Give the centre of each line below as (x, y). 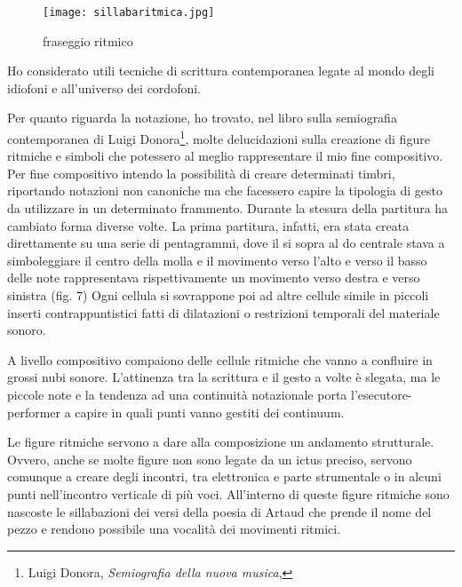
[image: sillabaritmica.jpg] (129, 12)
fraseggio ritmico (88, 40)
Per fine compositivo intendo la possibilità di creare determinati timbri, (201, 173)
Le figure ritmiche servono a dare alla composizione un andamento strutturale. (221, 442)
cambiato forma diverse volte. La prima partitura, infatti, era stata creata (208, 225)
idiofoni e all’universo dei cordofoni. (104, 87)
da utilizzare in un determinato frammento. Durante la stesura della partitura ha (228, 208)
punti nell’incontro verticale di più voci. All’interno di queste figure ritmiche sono (228, 493)
